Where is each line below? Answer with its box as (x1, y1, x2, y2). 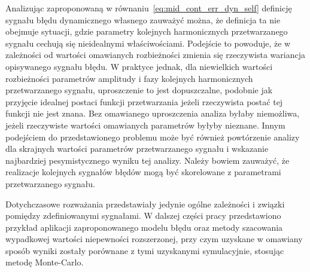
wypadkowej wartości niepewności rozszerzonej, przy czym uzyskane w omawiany (5, 233, 303, 245)
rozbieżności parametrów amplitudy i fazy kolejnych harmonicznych (5, 72, 253, 84)
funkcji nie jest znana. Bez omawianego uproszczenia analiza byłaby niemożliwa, (5, 107, 300, 120)
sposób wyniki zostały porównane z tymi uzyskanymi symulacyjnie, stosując (5, 244, 284, 256)
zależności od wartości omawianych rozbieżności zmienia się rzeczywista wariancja (5, 48, 305, 61)
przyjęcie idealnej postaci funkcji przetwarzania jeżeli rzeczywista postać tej (5, 95, 283, 108)
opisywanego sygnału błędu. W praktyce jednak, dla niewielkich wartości (5, 60, 273, 72)
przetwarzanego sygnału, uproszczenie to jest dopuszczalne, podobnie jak (5, 84, 273, 96)
